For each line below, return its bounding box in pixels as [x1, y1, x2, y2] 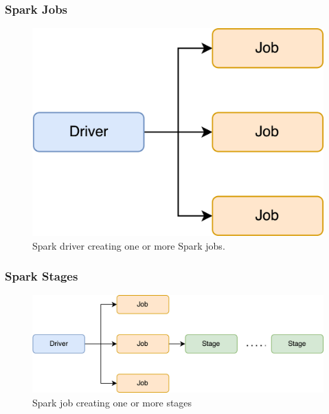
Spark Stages [5, 268, 78, 285]
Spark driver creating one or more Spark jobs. [32, 238, 225, 252]
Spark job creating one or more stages [32, 395, 192, 409]
